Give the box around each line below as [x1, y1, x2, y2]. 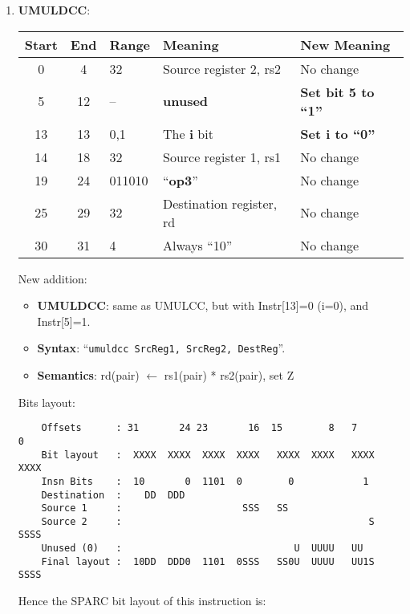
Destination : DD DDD [41, 489, 185, 501]
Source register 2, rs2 [163, 59, 282, 78]
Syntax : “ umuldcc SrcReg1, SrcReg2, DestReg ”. [37, 340, 286, 356]
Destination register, [163, 193, 278, 213]
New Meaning [300, 35, 391, 54]
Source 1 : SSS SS [41, 502, 289, 514]
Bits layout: [18, 393, 75, 410]
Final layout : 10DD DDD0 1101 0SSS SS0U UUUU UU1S [41, 555, 375, 567]
